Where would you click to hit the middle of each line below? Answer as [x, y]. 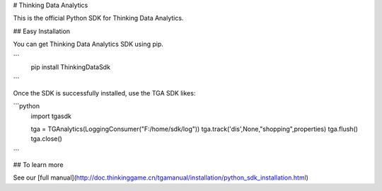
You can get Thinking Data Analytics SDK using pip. [88, 44]
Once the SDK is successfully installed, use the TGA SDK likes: [104, 93]
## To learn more [38, 165]
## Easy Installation [42, 31]
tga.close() [47, 139]
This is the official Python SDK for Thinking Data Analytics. [98, 18]
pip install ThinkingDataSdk [71, 66]
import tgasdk [51, 116]
